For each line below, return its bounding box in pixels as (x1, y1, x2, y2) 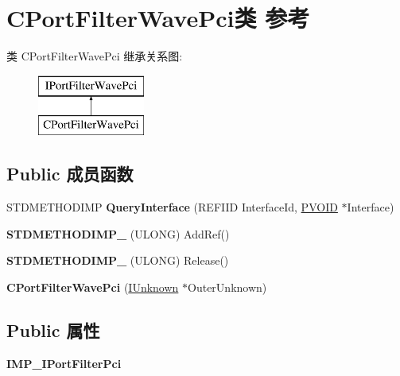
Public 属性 (6, 317, 100, 342)
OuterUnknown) (188, 278, 267, 295)
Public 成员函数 (6, 161, 134, 186)
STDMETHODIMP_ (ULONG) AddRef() (6, 225, 230, 242)
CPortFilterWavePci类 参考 (6, 2, 310, 34)
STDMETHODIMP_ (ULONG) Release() (6, 252, 229, 269)
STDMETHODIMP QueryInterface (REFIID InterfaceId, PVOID (6, 199, 338, 215)
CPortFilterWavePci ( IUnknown (6, 278, 179, 295)
